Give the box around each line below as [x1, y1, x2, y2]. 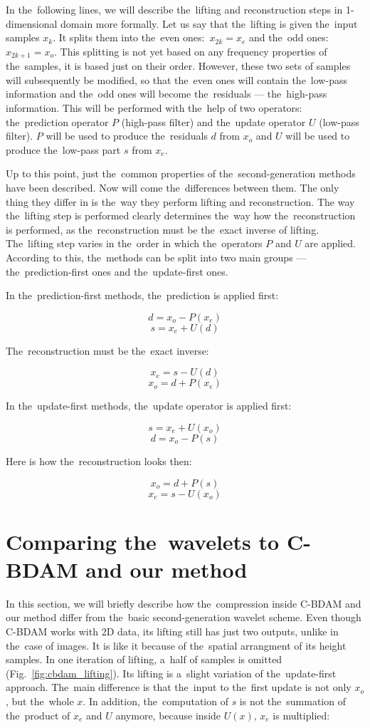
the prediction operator [6, 114, 109, 129]
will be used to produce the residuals [46, 128, 208, 143]
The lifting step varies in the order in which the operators [6, 236, 263, 251]
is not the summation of [239, 693, 346, 708]
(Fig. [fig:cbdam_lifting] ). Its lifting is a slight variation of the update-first [6, 665, 337, 680]
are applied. [305, 236, 356, 251]
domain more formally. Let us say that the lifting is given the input [60, 16, 358, 31]
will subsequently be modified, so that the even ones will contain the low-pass [6, 72, 347, 87]
